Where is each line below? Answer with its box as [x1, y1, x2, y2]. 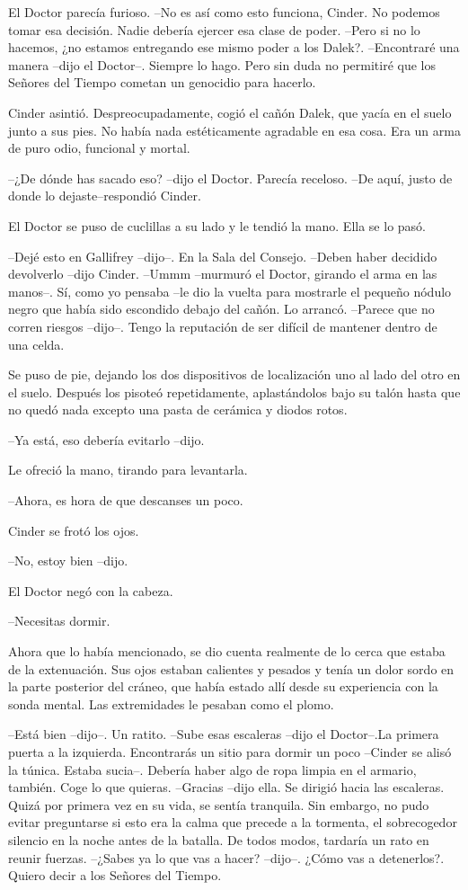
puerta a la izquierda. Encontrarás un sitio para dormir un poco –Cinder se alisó [8, 743, 452, 761]
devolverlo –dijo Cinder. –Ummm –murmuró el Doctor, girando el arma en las [8, 264, 437, 283]
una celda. [8, 334, 65, 353]
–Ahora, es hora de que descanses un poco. [8, 491, 243, 510]
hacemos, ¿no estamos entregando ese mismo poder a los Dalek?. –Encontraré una [8, 38, 460, 57]
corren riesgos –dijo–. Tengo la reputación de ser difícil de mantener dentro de [8, 316, 437, 335]
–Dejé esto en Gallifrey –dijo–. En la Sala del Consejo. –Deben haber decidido [8, 246, 437, 265]
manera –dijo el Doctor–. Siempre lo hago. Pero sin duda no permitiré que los [8, 55, 437, 74]
